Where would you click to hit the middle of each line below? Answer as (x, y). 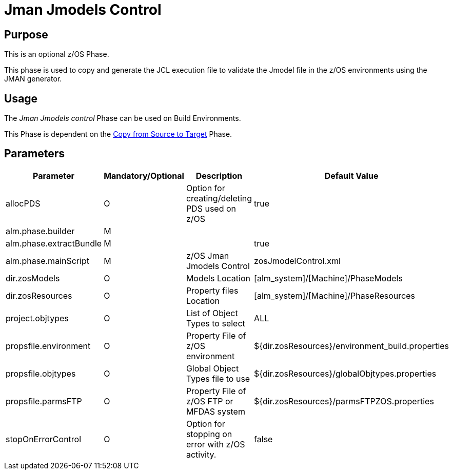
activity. (201, 454)
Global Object (212, 368)
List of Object (212, 313)
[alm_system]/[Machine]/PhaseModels (328, 278)
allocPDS (23, 203)
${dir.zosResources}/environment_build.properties (352, 346)
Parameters (34, 154)
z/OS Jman (208, 255)
